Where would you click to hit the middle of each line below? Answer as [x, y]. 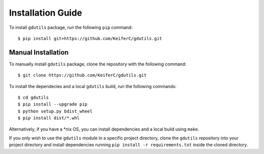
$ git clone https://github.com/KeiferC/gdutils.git [82, 75]
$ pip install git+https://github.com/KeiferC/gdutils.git [90, 38]
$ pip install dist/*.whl [49, 118]
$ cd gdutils [33, 98]
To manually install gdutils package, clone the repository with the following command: [98, 64]
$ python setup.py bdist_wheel [55, 111]
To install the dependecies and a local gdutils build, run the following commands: [93, 86]
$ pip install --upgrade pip [53, 104]
